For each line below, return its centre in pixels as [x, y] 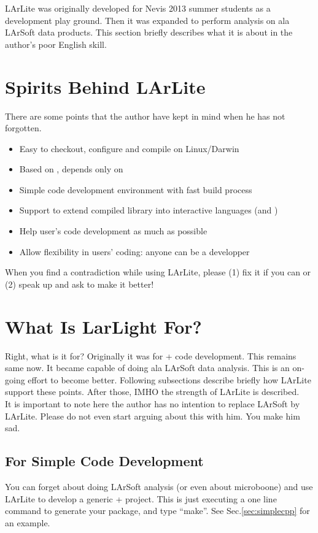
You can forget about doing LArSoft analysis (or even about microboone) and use [159, 486]
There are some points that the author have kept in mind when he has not [145, 116]
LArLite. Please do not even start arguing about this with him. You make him [153, 416]
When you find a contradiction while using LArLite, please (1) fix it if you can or [158, 272]
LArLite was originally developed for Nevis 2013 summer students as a [138, 8]
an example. [28, 522]
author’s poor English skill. [56, 44]
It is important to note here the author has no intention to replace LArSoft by [153, 403]
